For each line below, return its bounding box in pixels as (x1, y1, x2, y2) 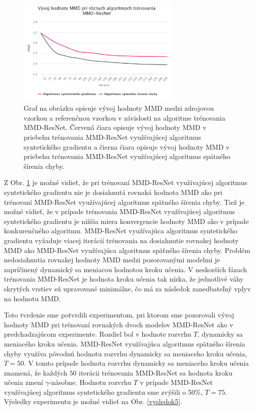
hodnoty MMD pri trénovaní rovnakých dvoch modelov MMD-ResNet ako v (4, 319, 233, 329)
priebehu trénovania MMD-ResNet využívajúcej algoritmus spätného (24, 151, 230, 161)
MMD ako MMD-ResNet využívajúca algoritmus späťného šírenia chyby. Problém (4, 245, 251, 255)
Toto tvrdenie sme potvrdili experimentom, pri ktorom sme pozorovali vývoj (4, 310, 234, 320)
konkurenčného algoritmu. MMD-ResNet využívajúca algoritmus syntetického (4, 225, 238, 236)
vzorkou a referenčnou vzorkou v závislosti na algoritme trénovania (24, 112, 225, 123)
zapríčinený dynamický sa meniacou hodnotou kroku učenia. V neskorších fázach (4, 264, 247, 274)
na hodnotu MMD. (4, 293, 61, 303)
